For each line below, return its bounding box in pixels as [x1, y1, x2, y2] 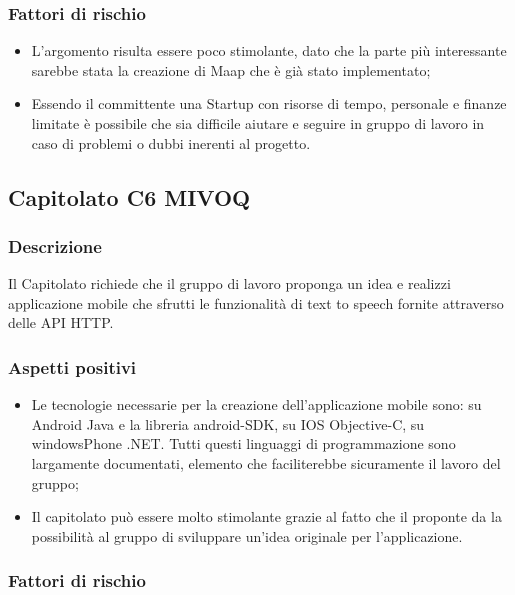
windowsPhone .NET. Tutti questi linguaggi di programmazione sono [31, 433, 456, 454]
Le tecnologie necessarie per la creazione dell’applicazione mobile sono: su [31, 394, 482, 415]
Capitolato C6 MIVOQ [8, 181, 251, 212]
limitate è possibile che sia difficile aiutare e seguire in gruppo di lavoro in [31, 113, 485, 133]
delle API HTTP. [8, 312, 114, 333]
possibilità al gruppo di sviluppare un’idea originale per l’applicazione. [31, 525, 463, 546]
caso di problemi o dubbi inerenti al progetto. [31, 132, 311, 153]
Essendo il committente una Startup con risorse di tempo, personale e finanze [31, 93, 507, 114]
